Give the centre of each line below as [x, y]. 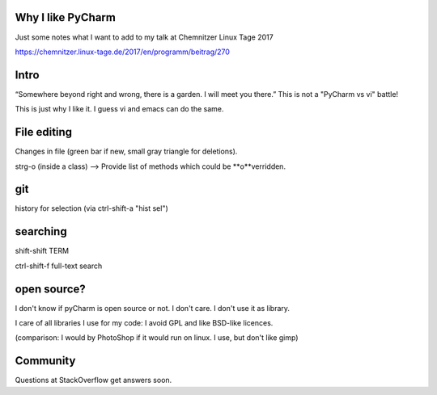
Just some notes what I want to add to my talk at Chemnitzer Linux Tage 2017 [144, 37]
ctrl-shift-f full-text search [59, 266]
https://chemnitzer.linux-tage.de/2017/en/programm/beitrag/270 [123, 52]
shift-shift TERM [42, 251]
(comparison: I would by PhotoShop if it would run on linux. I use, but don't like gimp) [157, 338]
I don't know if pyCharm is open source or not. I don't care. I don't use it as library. [153, 308]
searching [41, 231]
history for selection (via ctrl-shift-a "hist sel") [92, 208]
